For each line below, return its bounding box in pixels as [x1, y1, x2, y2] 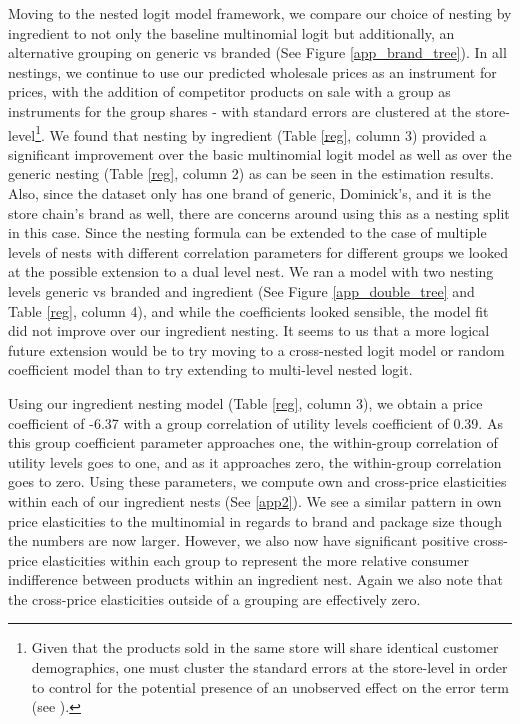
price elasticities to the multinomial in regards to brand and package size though [8, 510, 502, 531]
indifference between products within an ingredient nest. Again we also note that [8, 569, 504, 590]
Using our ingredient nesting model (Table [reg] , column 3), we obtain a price [8, 392, 483, 413]
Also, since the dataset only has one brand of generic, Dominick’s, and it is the [8, 183, 491, 203]
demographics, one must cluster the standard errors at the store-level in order [31, 657, 508, 678]
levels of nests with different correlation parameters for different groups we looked [8, 241, 509, 262]
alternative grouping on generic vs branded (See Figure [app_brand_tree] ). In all [8, 42, 507, 63]
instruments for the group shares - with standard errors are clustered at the [8, 100, 471, 121]
